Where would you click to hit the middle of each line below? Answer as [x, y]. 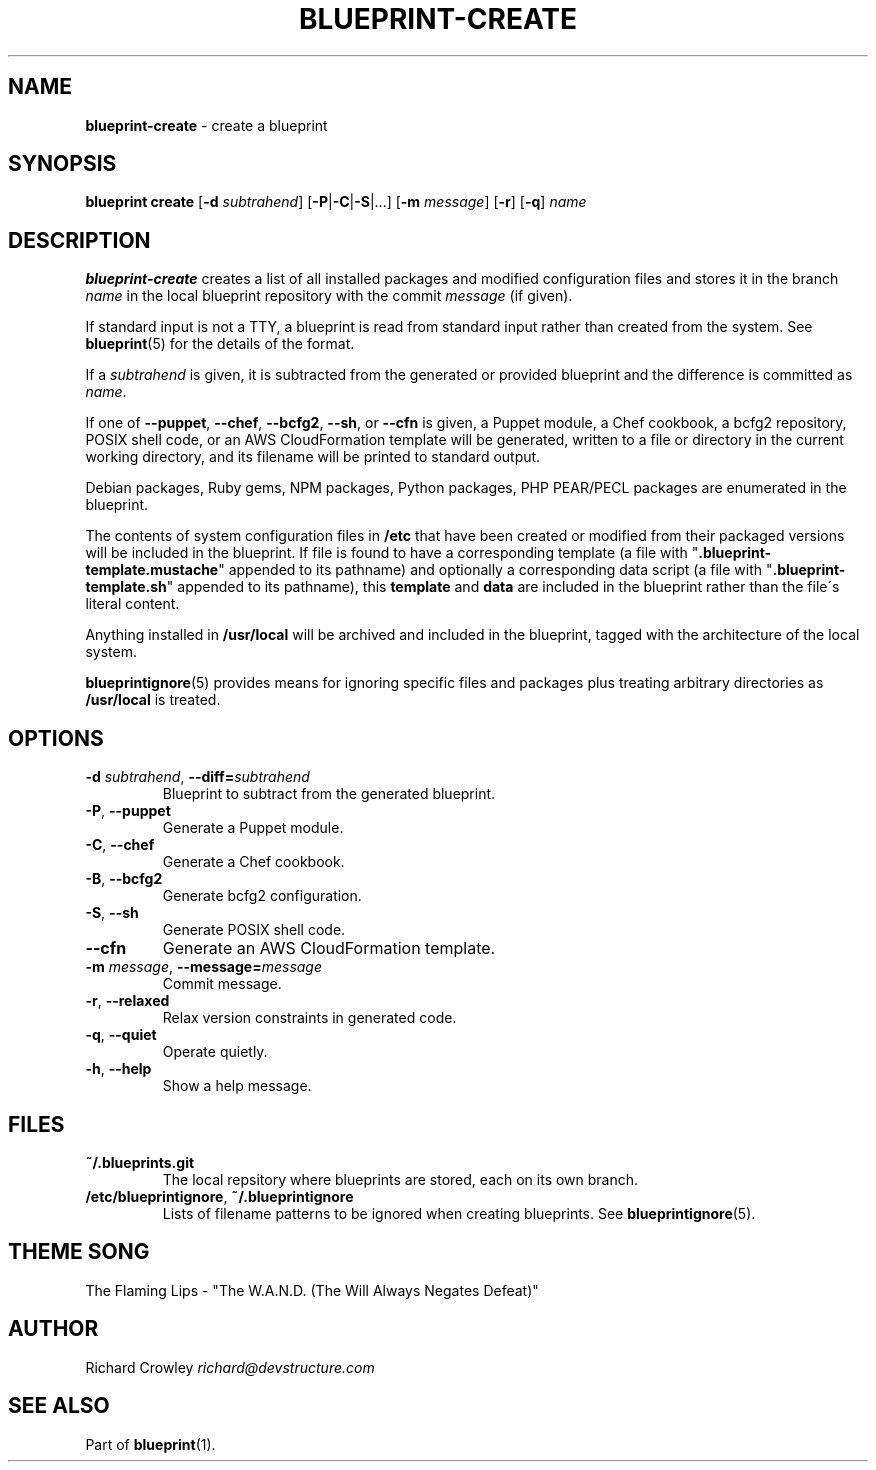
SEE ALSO [59, 1406]
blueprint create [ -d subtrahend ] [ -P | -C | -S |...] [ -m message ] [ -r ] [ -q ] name [336, 202]
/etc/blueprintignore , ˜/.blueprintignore [219, 1196]
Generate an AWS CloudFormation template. [329, 948]
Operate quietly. [215, 1052]
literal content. [132, 604]
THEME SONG [79, 1252]
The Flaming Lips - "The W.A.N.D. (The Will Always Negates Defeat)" [312, 1290]
